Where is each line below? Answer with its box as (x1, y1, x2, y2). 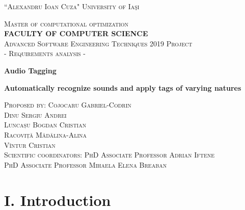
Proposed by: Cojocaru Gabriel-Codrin (4, 99, 131, 110)
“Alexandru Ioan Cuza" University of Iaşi (4, 1, 140, 11)
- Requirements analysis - (4, 48, 86, 59)
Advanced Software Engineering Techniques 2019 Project (4, 38, 193, 48)
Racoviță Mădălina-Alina (4, 129, 87, 140)
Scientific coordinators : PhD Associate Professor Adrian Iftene (4, 149, 215, 160)
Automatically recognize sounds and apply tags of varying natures (4, 82, 241, 93)
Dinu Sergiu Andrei (4, 109, 67, 120)
